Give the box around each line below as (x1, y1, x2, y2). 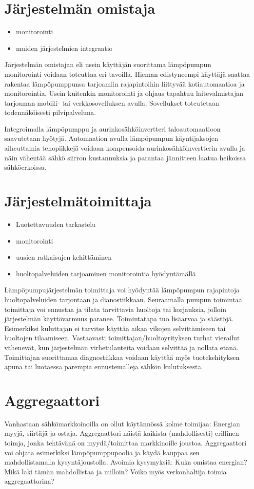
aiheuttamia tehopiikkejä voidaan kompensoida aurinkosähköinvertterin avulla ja (4, 143, 245, 153)
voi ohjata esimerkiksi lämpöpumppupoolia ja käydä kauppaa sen (4, 447, 200, 457)
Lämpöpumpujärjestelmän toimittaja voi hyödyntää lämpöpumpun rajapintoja (4, 285, 240, 295)
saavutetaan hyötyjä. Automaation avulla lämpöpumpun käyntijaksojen (4, 133, 218, 143)
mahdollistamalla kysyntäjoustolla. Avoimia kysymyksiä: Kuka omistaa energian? (4, 457, 247, 467)
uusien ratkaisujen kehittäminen (16, 252, 112, 262)
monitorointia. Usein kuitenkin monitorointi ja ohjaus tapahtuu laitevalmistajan (4, 88, 244, 98)
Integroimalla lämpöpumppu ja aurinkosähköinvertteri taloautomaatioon (4, 123, 221, 133)
